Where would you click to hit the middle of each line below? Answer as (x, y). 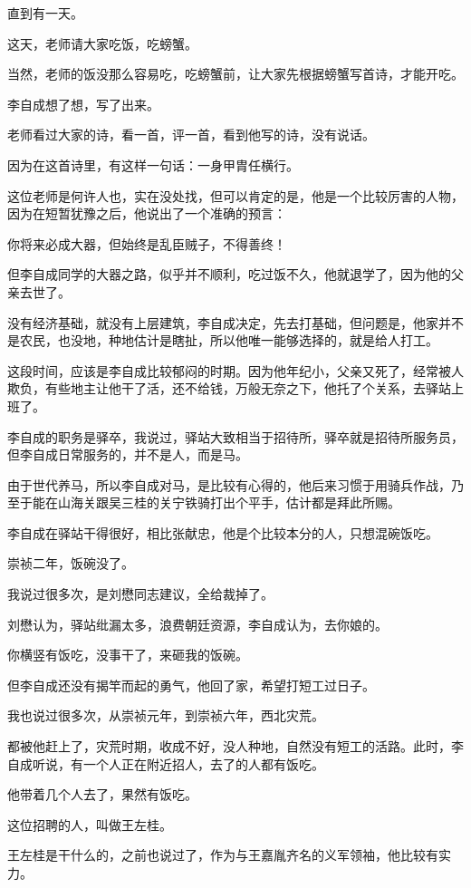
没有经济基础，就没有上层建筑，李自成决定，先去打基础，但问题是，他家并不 (235, 322)
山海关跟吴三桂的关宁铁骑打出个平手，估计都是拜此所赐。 (229, 502)
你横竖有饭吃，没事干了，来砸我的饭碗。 (128, 655)
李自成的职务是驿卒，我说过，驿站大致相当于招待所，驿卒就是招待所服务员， (235, 436)
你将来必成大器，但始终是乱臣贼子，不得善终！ (147, 243)
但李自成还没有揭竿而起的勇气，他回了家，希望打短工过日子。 (191, 685)
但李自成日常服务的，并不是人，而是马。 (128, 454)
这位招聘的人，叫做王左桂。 (90, 824)
